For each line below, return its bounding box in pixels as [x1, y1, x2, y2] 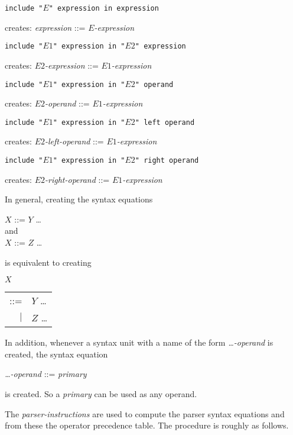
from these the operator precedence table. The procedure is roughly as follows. [5, 419, 289, 431]
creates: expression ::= [5, 21, 86, 33]
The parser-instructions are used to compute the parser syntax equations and [5, 407, 285, 420]
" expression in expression [48, 4, 159, 12]
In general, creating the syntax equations [5, 193, 153, 205]
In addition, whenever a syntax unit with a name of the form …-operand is [5, 336, 274, 349]
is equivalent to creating [5, 256, 92, 268]
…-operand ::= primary [5, 368, 87, 380]
